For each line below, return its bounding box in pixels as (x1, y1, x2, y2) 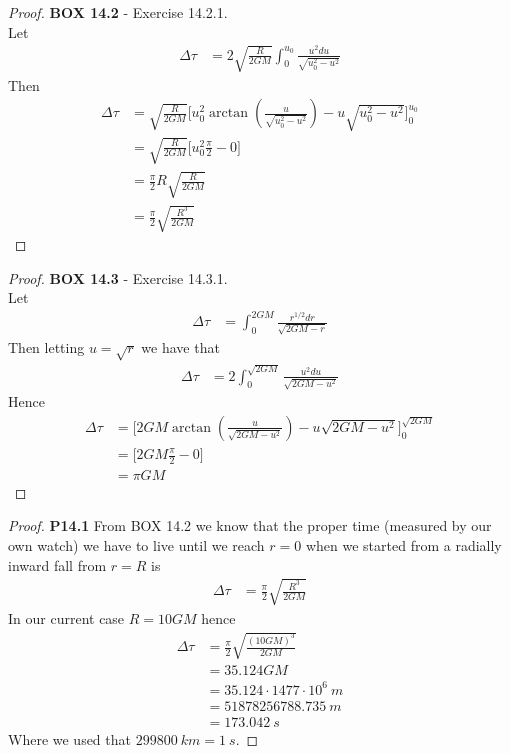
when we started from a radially (305, 535, 502, 556)
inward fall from (8, 554, 107, 575)
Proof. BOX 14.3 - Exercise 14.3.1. (8, 267, 228, 288)
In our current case (8, 607, 125, 628)
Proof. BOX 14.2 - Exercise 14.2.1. (8, 2, 228, 22)
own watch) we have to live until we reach (8, 535, 265, 556)
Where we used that (8, 728, 131, 749)
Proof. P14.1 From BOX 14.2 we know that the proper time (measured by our (8, 515, 492, 536)
